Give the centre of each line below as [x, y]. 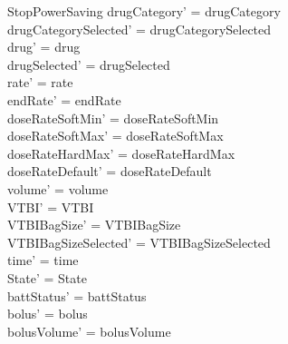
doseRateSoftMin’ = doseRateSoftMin [113, 118]
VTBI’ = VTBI [51, 206]
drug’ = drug [44, 47]
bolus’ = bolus [48, 314]
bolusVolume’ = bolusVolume [89, 331]
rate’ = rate [40, 82]
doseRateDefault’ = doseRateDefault [110, 171]
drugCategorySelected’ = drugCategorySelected [139, 29]
